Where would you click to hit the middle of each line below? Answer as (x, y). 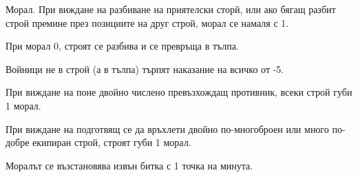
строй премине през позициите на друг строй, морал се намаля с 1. (147, 22)
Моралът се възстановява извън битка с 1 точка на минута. (129, 165)
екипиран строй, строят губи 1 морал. (112, 142)
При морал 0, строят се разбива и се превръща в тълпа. (122, 46)
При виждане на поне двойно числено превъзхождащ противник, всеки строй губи (179, 92)
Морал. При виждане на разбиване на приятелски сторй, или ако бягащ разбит (171, 9)
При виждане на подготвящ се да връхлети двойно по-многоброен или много (167, 128)
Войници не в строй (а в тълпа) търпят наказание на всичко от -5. (145, 69)
